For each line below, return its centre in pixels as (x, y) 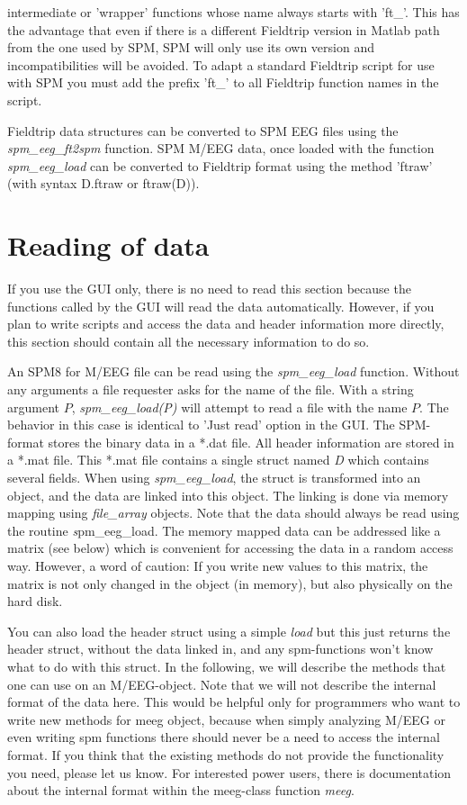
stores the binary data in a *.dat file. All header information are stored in (251, 442)
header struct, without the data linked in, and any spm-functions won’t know (220, 649)
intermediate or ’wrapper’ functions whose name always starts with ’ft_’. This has (233, 12)
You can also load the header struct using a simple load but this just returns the (229, 631)
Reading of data (108, 245)
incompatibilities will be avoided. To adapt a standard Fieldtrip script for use (221, 64)
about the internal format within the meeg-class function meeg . (181, 790)
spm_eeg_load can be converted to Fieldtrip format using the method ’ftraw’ (220, 165)
